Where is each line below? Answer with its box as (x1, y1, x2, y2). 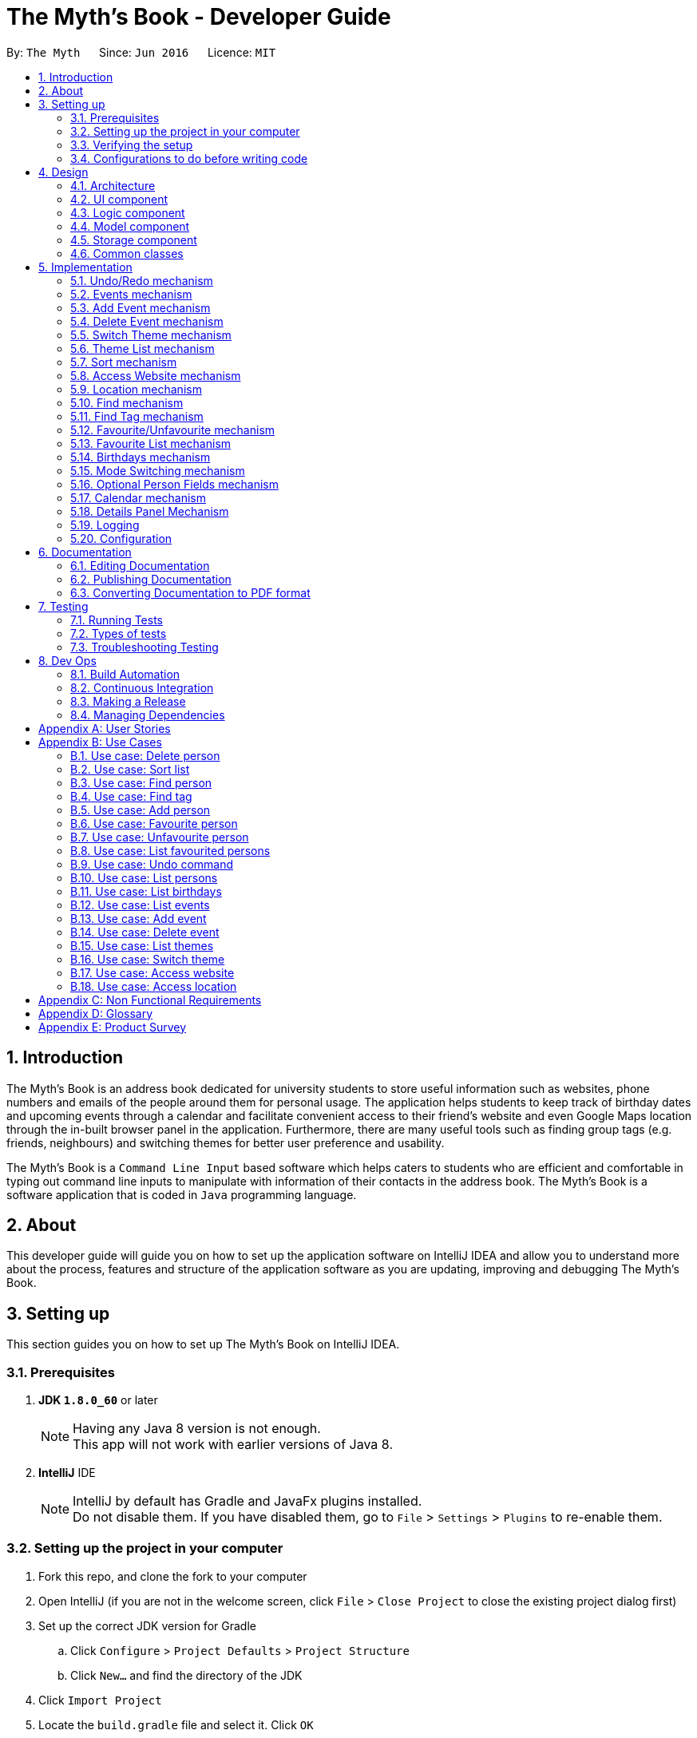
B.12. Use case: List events (70, 897, 210, 912)
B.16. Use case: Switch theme (70, 952, 225, 966)
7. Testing (38, 599, 89, 613)
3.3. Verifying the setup (70, 137, 193, 152)
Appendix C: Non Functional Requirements (38, 992, 262, 1007)
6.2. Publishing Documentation (70, 572, 232, 586)
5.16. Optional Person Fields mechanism (70, 477, 279, 491)
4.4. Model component (70, 219, 190, 233)
